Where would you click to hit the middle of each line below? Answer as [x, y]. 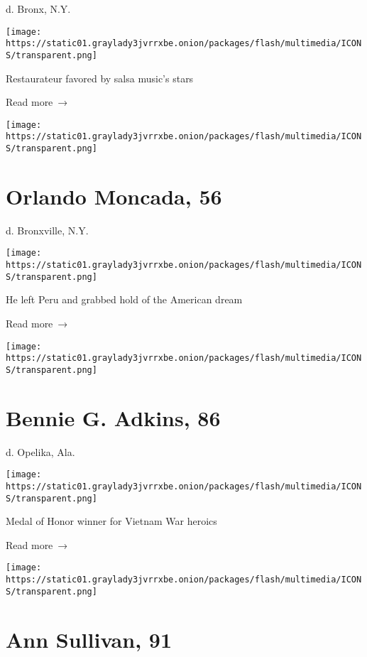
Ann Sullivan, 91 [89, 639]
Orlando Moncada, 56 [114, 196]
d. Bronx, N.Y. [38, 9]
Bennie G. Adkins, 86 [113, 417]
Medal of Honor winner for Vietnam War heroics [111, 521]
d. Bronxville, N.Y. [47, 230]
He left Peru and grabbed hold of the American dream [124, 299]
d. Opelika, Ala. [40, 451]
